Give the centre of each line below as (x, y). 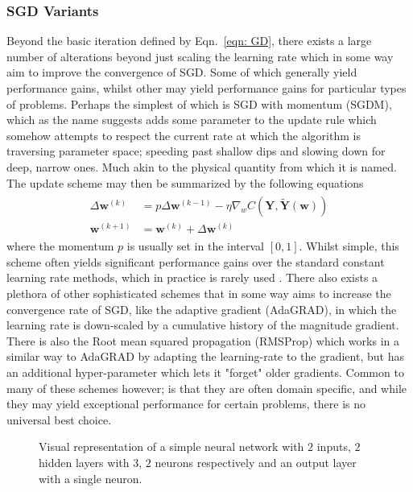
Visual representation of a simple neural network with (171, 447)
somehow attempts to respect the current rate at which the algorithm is (184, 135)
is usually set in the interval (195, 246)
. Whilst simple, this (349, 246)
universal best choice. (59, 419)
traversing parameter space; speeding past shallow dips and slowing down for (196, 151)
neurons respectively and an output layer (256, 462)
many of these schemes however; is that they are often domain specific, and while (207, 388)
